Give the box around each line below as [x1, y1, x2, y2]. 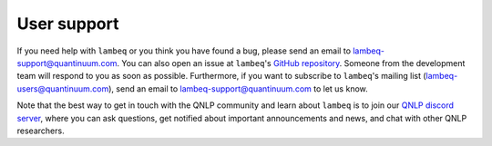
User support [16, 14, 119, 34]
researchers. [16, 125, 65, 136]
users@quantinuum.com [16, 83, 109, 94]
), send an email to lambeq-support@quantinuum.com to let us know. [108, 83, 368, 94]
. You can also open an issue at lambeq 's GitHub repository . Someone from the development [117, 57, 466, 68]
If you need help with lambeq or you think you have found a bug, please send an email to [16, 45, 351, 56]
